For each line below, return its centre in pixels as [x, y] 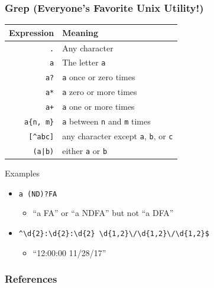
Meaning [80, 32]
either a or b [85, 150]
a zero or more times [100, 92]
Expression [32, 32]
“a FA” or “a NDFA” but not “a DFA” [103, 213]
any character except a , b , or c [118, 136]
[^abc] [41, 137]
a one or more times [98, 107]
